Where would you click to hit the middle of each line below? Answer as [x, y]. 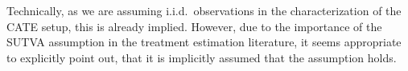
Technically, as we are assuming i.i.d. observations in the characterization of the [204, 10]
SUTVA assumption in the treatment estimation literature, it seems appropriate [204, 42]
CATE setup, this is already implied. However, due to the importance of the [194, 26]
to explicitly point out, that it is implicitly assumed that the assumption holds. [202, 57]
